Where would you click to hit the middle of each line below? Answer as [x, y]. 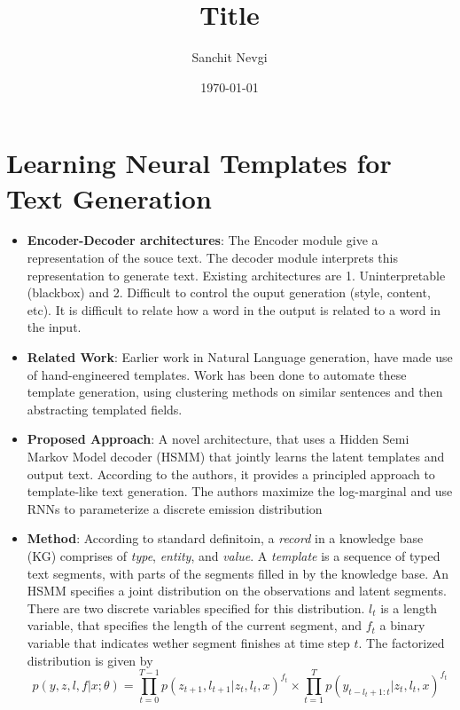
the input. [54, 327]
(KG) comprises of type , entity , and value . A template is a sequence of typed [234, 555]
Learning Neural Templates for [199, 163]
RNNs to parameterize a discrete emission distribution [175, 508]
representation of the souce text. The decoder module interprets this [212, 258]
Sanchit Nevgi [230, 57]
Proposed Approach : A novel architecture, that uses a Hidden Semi [218, 439]
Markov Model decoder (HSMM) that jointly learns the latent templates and [236, 456]
